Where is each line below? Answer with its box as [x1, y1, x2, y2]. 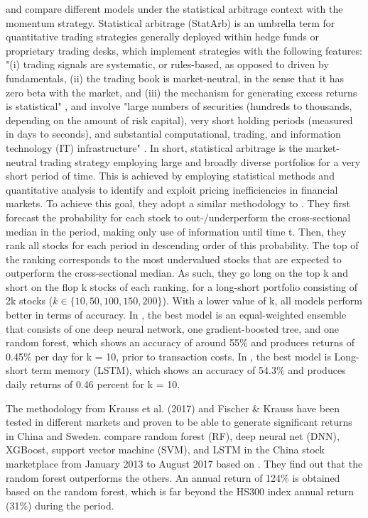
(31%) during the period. [6, 497, 114, 512]
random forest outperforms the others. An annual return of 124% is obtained [6, 470, 340, 485]
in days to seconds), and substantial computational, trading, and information [6, 126, 341, 141]
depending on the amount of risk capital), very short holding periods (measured [6, 112, 353, 127]
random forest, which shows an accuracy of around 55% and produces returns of [6, 335, 355, 350]
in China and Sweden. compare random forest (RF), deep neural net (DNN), [6, 428, 340, 443]
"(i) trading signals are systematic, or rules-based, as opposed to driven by [6, 57, 329, 72]
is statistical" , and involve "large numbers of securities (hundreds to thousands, [6, 99, 352, 114]
